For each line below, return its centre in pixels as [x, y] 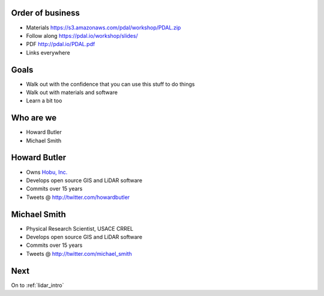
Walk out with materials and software [72, 92]
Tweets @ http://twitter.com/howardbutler [78, 197]
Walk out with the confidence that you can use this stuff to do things [110, 84]
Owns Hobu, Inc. [47, 172]
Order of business [46, 13]
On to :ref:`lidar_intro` [37, 285]
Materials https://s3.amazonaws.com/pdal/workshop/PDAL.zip [103, 28]
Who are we [34, 118]
